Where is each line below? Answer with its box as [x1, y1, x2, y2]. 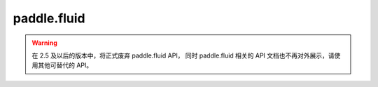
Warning [31, 39, 57, 47]
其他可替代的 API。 [37, 61, 93, 69]
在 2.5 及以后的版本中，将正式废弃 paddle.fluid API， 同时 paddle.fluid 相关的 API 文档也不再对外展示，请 [31, 51, 335, 60]
